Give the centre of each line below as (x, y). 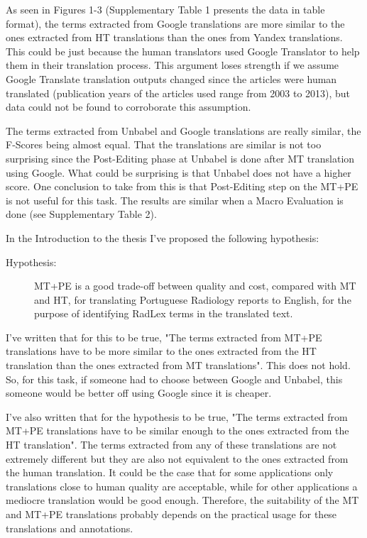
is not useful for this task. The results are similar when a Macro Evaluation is (175, 200)
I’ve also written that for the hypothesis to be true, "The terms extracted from (177, 416)
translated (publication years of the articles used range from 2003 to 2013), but (178, 93)
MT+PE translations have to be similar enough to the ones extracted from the (177, 430)
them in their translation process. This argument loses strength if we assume (172, 65)
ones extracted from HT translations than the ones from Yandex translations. (174, 37)
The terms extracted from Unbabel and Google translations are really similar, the (183, 130)
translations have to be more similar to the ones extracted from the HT (161, 351)
